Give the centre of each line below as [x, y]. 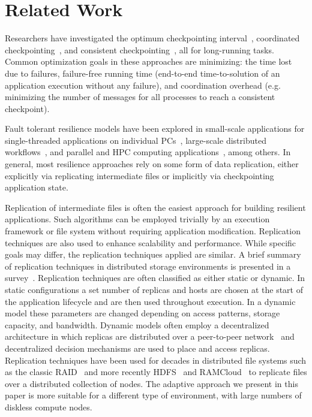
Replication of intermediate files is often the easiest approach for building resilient [155, 207]
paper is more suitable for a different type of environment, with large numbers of [153, 395]
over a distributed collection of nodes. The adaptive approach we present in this [151, 383]
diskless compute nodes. [49, 407]
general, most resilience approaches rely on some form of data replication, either [152, 164]
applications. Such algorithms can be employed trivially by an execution [137, 219]
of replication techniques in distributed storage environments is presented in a [148, 266]
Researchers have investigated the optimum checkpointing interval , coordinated [152, 38]
